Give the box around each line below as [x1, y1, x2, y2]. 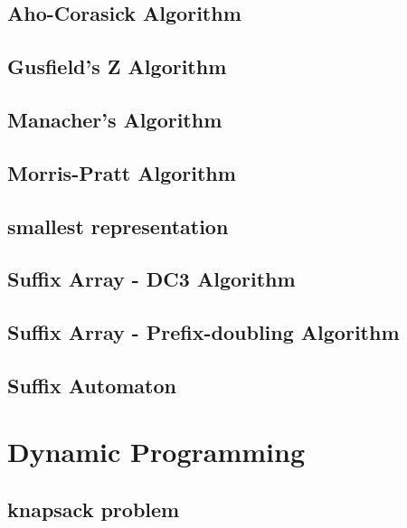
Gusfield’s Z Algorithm [7, 52, 227, 80]
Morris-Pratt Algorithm [7, 158, 236, 186]
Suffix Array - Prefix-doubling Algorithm [7, 318, 400, 346]
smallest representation [7, 212, 229, 240]
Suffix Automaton [7, 371, 176, 399]
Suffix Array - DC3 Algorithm [7, 265, 296, 293]
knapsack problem [7, 495, 180, 523]
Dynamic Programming [7, 433, 306, 470]
